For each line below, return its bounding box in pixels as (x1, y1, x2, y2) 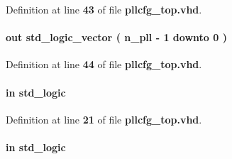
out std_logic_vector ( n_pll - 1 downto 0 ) (6, 30, 227, 45)
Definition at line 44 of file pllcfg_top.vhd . (6, 57, 202, 72)
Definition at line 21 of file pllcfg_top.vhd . (6, 111, 202, 126)
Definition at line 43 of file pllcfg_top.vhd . (6, 2, 202, 16)
